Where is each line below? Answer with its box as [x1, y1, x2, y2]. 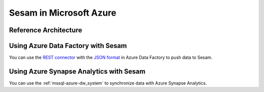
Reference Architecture [9, 26, 83, 34]
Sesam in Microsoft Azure [9, 7, 117, 18]
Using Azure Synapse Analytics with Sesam [9, 67, 146, 75]
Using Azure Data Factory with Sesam [9, 42, 127, 50]
